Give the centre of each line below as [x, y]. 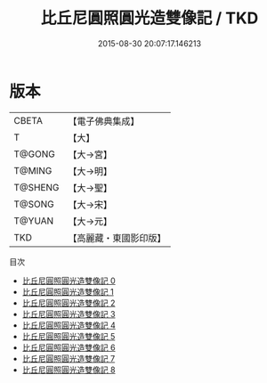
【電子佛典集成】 [104, 121]
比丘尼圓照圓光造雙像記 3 [69, 314]
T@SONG [34, 204]
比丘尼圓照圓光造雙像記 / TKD [150, 18]
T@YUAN [34, 221]
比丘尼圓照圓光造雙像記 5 [69, 336]
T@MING [33, 170]
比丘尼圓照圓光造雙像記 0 [69, 281]
